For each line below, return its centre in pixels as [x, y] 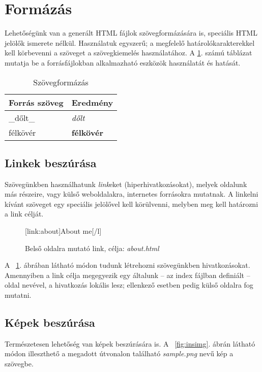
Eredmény [92, 102]
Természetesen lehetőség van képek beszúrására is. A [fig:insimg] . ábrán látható [130, 343]
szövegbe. [19, 364]
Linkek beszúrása [51, 162]
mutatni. [18, 295]
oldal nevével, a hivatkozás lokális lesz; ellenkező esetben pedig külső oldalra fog [129, 285]
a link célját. [24, 214]
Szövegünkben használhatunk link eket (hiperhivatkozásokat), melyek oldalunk [126, 184]
